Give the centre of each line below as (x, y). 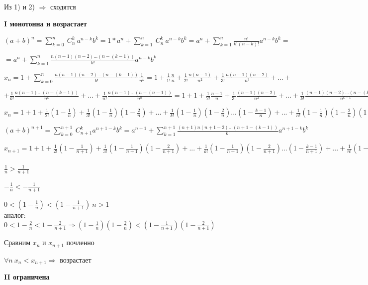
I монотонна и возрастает (46, 23)
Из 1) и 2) (20, 6)
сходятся (63, 6)
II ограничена (27, 277)
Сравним (17, 242)
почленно (80, 242)
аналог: (15, 214)
